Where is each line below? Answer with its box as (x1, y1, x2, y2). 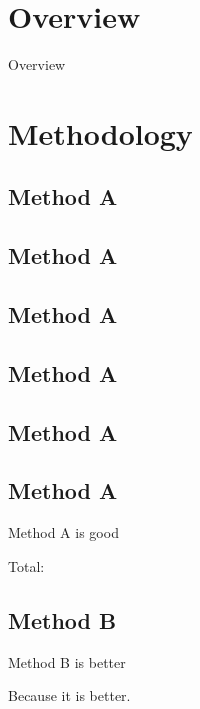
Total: (8, 555, 45, 576)
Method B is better (8, 651, 126, 672)
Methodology (8, 112, 193, 153)
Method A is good (8, 522, 119, 543)
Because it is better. (8, 685, 131, 706)
